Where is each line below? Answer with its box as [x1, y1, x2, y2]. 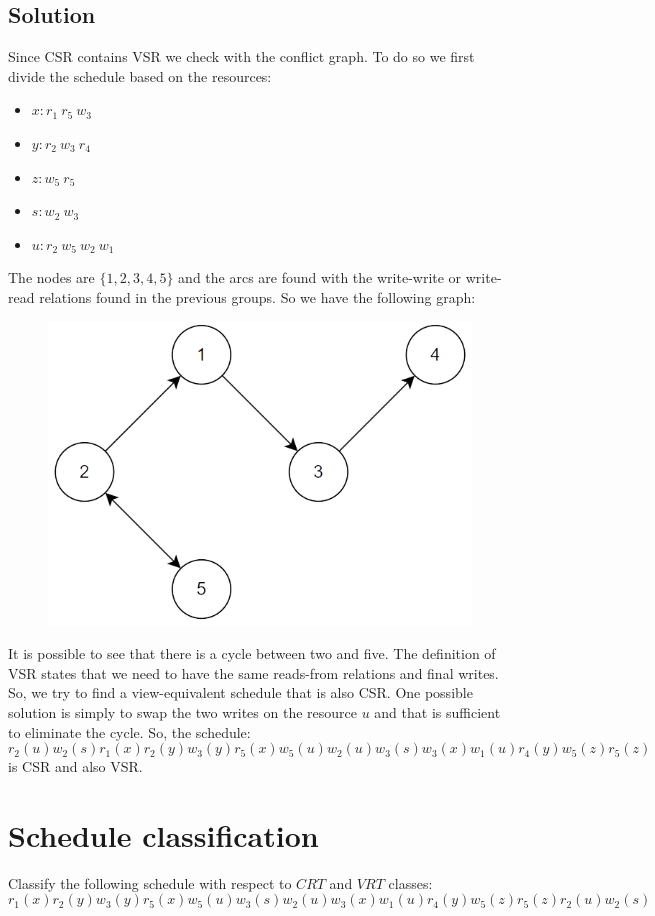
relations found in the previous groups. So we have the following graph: [39, 286, 476, 307]
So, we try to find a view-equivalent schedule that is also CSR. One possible [8, 682, 473, 703]
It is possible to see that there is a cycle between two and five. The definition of [8, 643, 496, 664]
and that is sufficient [374, 701, 501, 722]
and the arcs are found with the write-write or [178, 267, 462, 288]
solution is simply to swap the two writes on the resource [8, 701, 357, 722]
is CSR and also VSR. [8, 756, 143, 777]
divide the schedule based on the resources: [8, 65, 272, 86]
